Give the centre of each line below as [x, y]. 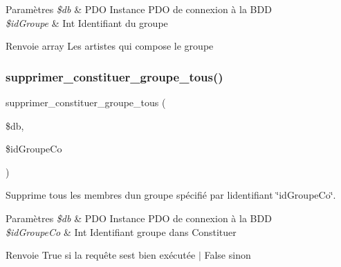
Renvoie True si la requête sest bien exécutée [101, 255]
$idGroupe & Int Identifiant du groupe [87, 22]
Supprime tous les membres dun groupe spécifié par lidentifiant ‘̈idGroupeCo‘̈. [171, 195]
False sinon [228, 255]
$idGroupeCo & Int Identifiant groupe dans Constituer [121, 231]
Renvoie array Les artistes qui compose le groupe [110, 46]
